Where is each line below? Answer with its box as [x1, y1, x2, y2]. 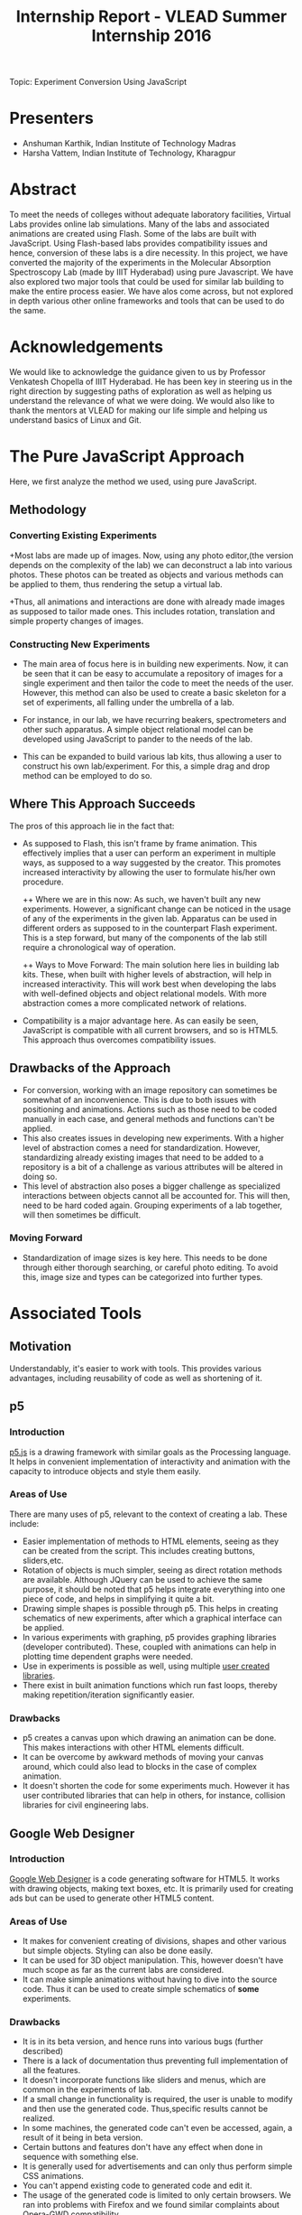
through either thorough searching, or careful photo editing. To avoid [22, 1262, 279, 1273]
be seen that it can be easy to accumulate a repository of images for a [22, 668, 284, 678]
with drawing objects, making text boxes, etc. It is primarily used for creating [9, 1883, 294, 1893]
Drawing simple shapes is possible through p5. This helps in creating [22, 1603, 279, 1613]
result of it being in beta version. [22, 2132, 143, 2143]
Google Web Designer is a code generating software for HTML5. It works [9, 1873, 280, 1884]
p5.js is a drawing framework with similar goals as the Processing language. [9, 1446, 291, 1457]
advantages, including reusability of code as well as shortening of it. [9, 1372, 263, 1383]
